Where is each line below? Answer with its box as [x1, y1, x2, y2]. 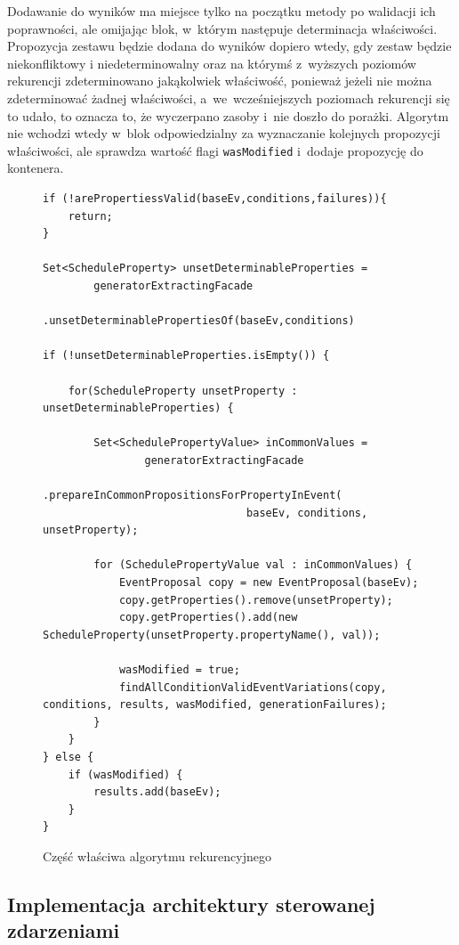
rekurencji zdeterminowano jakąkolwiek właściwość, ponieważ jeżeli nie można [7, 71, 432, 90]
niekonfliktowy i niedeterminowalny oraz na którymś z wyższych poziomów [7, 53, 416, 72]
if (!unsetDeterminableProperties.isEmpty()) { [43, 349, 330, 363]
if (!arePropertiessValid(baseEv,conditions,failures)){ [43, 192, 387, 205]
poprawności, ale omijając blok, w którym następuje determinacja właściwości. [7, 19, 438, 37]
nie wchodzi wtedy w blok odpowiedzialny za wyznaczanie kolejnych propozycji [7, 124, 440, 143]
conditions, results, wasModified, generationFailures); [43, 698, 387, 712]
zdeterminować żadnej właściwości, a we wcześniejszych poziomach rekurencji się [7, 88, 450, 107]
